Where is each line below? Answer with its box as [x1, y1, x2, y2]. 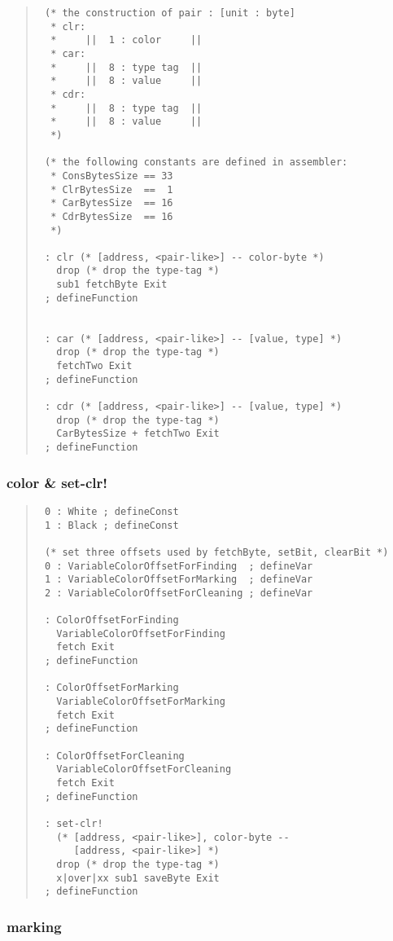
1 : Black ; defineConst [44, 519, 179, 531]
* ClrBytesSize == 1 [50, 183, 173, 196]
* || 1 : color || [50, 34, 203, 46]
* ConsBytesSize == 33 [50, 169, 173, 182]
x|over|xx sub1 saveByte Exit [56, 872, 220, 884]
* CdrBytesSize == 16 [50, 210, 173, 222]
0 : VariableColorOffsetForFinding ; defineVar [44, 560, 313, 572]
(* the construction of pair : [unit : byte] [44, 7, 295, 19]
